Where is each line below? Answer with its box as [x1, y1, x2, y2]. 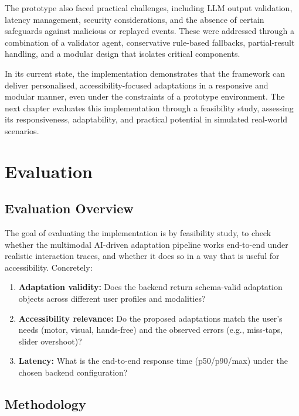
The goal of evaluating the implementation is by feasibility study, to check [5, 227, 271, 239]
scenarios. [5, 124, 39, 137]
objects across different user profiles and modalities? [18, 292, 206, 305]
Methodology [5, 395, 86, 413]
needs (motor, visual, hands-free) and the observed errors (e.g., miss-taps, [18, 323, 283, 336]
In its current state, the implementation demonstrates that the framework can [5, 67, 286, 79]
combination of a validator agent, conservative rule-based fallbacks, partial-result [5, 36, 295, 48]
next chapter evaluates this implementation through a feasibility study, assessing [5, 101, 294, 114]
